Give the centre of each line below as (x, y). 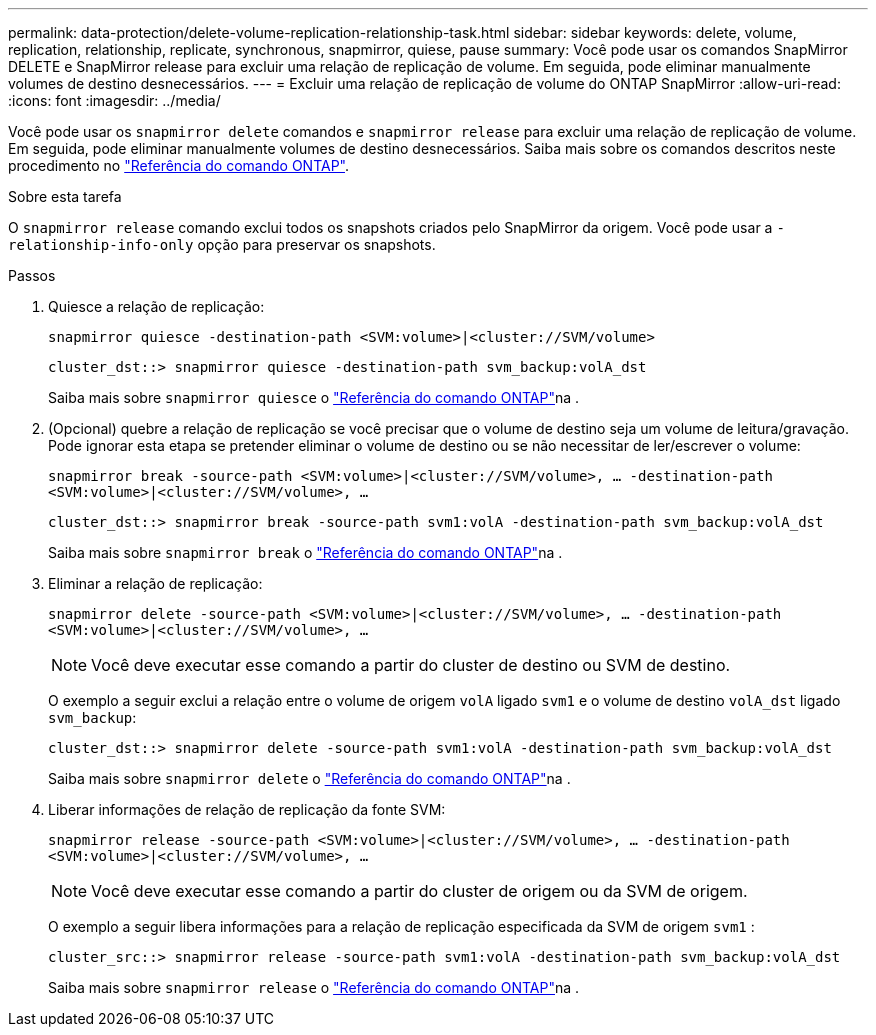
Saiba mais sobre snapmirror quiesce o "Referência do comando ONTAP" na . (314, 397)
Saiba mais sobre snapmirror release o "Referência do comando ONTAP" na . (314, 987)
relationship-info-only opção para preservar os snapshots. (222, 244)
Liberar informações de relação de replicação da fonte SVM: (247, 809)
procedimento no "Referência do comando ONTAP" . (179, 165)
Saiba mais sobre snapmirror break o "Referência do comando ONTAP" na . (305, 552)
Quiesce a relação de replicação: (156, 306)
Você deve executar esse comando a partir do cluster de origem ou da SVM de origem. (419, 891)
